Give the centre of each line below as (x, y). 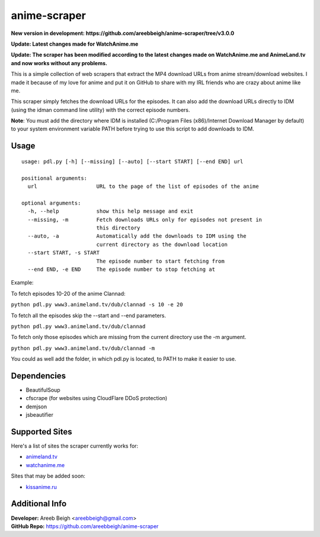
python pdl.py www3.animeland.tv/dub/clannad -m (83, 348)
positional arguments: (55, 178)
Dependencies (39, 375)
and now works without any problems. (59, 63)
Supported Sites (41, 432)
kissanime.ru (41, 487)
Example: (22, 283)
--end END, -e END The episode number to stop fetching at (121, 269)
